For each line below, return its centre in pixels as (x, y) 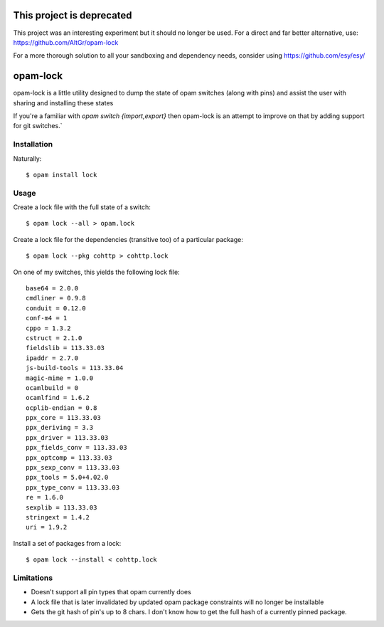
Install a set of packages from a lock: (67, 543)
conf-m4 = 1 (47, 318)
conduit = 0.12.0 (56, 308)
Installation (33, 144)
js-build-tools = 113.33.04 (75, 368)
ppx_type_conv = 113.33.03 (73, 487)
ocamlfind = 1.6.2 (58, 398)
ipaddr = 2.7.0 (52, 358)
